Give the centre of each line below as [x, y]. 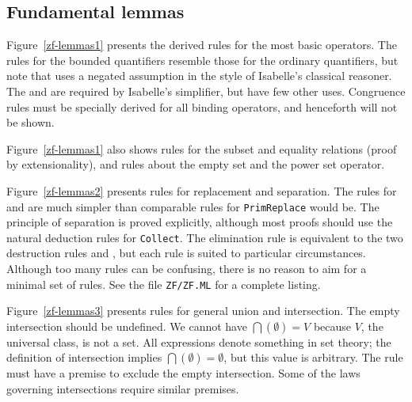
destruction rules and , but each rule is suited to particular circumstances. [186, 253]
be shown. [31, 122]
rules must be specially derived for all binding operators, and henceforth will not [202, 106]
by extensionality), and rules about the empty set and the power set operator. [196, 164]
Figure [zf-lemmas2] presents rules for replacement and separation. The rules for [202, 190]
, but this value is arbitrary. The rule [313, 357]
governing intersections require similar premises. [123, 389]
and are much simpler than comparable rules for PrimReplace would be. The [193, 206]
